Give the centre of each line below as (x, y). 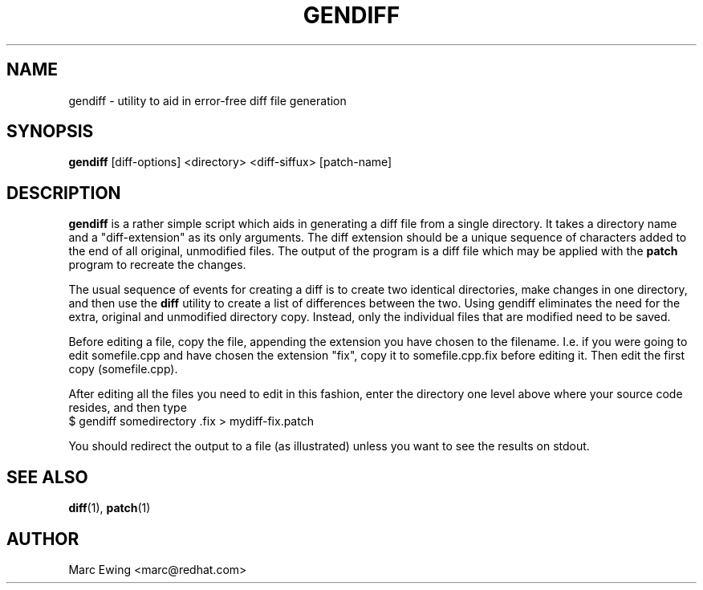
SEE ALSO (47, 477)
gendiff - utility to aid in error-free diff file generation (207, 100)
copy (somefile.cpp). (123, 369)
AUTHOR (43, 539)
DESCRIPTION (64, 193)
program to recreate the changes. (157, 265)
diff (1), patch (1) (110, 508)
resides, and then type (128, 408)
